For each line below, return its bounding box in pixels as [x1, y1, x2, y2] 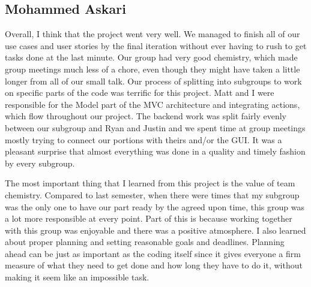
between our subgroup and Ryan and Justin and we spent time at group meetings [5, 121, 306, 134]
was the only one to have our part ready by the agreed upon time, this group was [5, 200, 304, 213]
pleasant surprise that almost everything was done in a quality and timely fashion [5, 145, 306, 158]
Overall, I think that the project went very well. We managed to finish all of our [5, 28, 300, 40]
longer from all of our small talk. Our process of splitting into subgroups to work [5, 74, 302, 87]
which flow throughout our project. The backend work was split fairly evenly [5, 110, 286, 122]
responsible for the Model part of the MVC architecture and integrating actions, [5, 98, 300, 110]
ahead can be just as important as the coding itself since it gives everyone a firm [5, 247, 301, 259]
